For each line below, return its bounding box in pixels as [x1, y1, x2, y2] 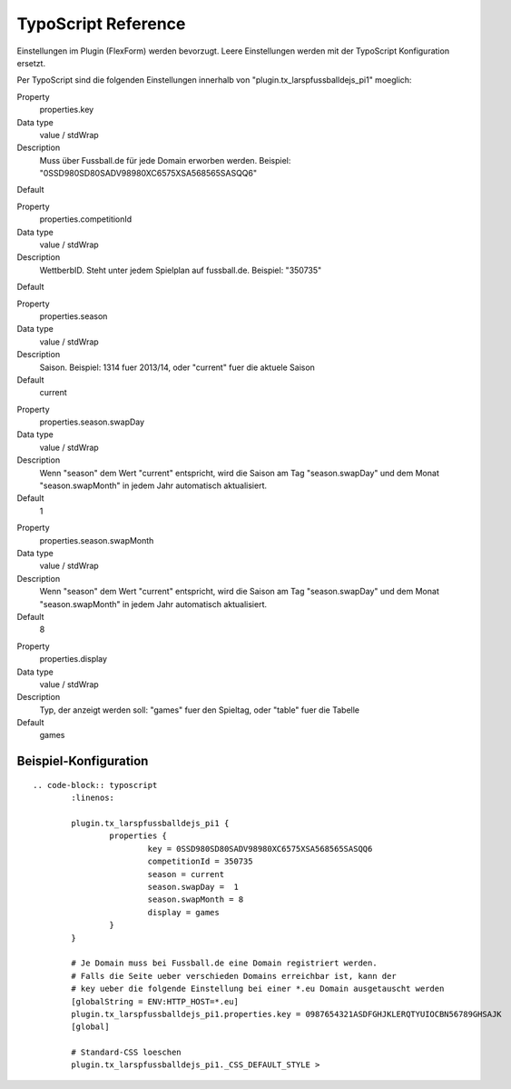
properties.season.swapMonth [39, 535, 154, 545]
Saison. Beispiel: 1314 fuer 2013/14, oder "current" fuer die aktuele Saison [39, 362, 315, 373]
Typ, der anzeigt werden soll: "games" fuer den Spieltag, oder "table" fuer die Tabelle [39, 704, 360, 715]
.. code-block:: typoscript [33, 780, 158, 790]
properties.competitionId [39, 214, 133, 225]
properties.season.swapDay [39, 416, 145, 427]
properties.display [39, 654, 108, 664]
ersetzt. [16, 57, 45, 68]
